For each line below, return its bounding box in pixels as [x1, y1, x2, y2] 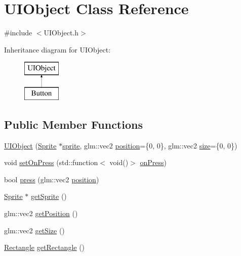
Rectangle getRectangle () [4, 242, 85, 252]
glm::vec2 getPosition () [4, 208, 78, 219]
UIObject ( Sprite [4, 140, 57, 150]
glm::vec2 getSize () [4, 225, 65, 235]
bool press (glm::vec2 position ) [4, 174, 99, 184]
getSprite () [30, 191, 67, 201]
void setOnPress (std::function [4, 157, 98, 168]
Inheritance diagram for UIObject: [4, 44, 111, 55]
